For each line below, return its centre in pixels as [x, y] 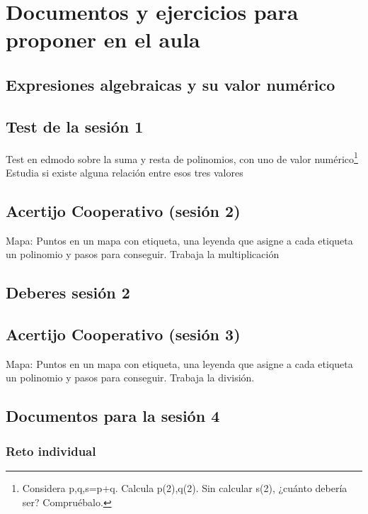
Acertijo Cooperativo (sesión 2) [123, 210]
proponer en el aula [103, 39]
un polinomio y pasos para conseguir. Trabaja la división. [130, 378]
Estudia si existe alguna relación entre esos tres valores [125, 172]
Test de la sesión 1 [75, 126]
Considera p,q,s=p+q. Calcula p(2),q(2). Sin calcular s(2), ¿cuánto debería [185, 487]
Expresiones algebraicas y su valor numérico [171, 84]
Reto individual [51, 451]
